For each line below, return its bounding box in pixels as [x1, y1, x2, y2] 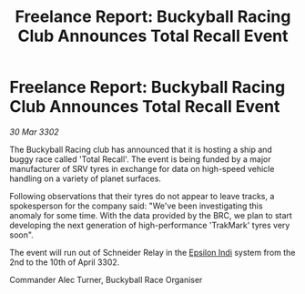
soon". [9, 229, 34, 240]
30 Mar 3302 [9, 126, 59, 137]
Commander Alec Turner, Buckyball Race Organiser [9, 274, 203, 285]
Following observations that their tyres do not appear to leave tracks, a [9, 190, 275, 201]
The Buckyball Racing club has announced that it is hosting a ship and [9, 144, 273, 155]
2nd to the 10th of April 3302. [9, 257, 120, 268]
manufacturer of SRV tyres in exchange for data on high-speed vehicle [9, 163, 275, 174]
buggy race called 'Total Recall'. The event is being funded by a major [9, 153, 271, 165]
